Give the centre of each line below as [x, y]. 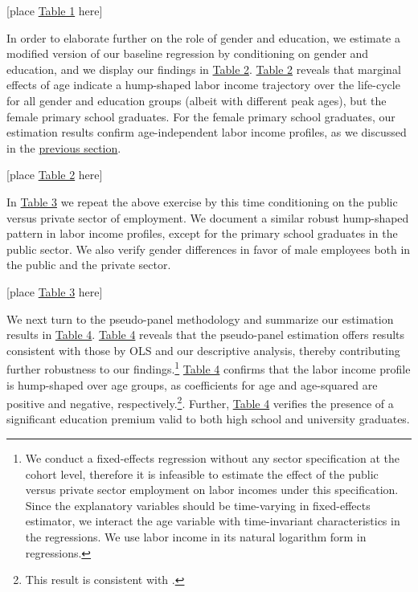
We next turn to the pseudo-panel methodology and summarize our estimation [200, 318]
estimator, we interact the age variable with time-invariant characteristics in [213, 521]
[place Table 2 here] [55, 175]
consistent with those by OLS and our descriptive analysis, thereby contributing [203, 350]
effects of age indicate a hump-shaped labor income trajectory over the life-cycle [203, 85]
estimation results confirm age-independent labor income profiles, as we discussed [207, 132]
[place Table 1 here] [55, 10]
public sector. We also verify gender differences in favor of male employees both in [209, 249]
